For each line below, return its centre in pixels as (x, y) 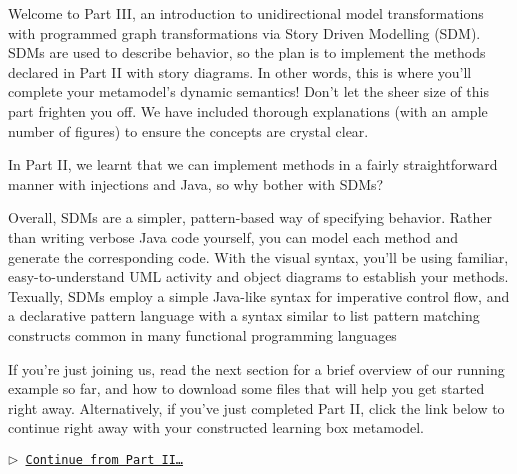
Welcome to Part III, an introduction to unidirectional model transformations (246, 13)
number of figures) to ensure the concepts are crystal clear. (188, 130)
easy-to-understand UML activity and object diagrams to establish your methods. (258, 276)
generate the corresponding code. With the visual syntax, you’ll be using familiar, (258, 256)
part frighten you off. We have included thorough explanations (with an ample (248, 110)
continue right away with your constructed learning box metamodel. (216, 427)
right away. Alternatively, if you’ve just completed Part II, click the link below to (256, 407)
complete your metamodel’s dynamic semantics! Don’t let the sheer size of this (248, 91)
